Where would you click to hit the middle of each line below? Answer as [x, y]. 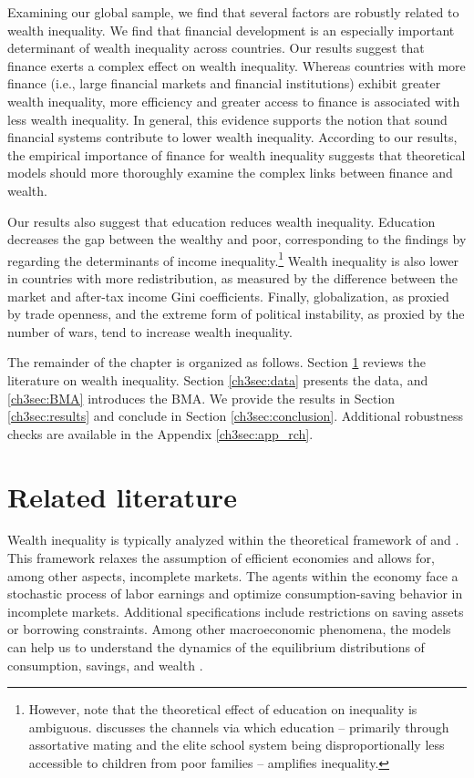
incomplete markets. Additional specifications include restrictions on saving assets [236, 611]
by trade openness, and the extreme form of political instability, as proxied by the [236, 314]
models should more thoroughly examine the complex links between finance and [230, 173]
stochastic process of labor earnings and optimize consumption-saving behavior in [235, 594]
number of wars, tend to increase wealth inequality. [150, 331]
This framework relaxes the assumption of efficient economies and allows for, [221, 558]
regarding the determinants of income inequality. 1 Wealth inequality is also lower [233, 259]
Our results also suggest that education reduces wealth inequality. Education [222, 221]
